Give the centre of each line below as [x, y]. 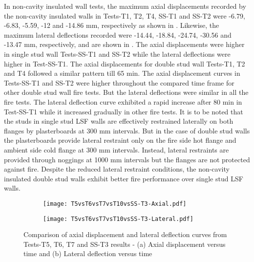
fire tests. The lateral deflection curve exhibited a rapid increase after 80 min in [123, 101]
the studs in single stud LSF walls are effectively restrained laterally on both [119, 121]
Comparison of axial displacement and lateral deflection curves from [125, 234]
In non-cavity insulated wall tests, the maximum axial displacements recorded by [125, 6]
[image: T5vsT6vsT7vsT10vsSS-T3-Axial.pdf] [115, 204]
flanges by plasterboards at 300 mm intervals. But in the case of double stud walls [127, 130]
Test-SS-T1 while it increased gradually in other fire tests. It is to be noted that [124, 111]
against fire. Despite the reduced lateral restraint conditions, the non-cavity [117, 169]
